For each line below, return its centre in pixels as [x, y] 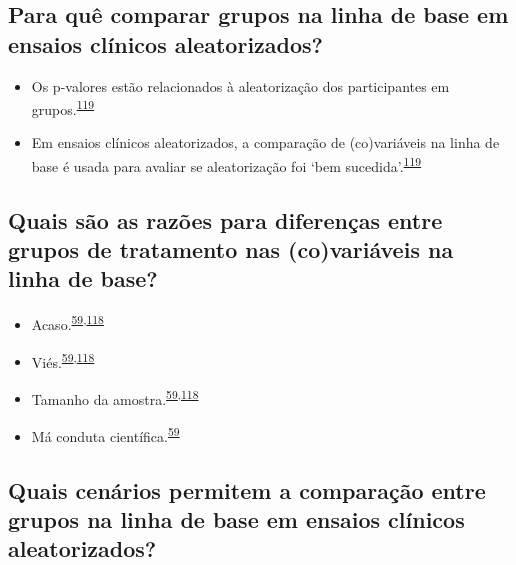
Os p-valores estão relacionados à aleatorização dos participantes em [240, 85]
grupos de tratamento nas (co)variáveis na [231, 249]
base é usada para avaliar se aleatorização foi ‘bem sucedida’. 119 [226, 164]
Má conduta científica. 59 [105, 434]
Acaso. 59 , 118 [67, 322]
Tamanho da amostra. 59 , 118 [115, 397]
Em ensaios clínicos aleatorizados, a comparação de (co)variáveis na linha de [265, 142]
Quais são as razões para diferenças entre [225, 219]
